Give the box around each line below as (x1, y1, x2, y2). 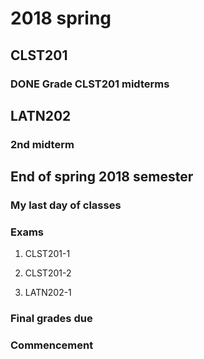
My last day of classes (10, 198, 122, 212)
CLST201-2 (24, 267, 72, 279)
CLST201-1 (24, 248, 71, 260)
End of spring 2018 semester (10, 168, 194, 186)
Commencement (10, 338, 94, 352)
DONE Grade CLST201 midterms (10, 77, 170, 91)
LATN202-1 (24, 287, 72, 299)
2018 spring (10, 7, 112, 30)
